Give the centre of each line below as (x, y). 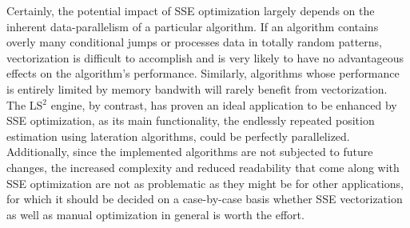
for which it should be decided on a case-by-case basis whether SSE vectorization (205, 199)
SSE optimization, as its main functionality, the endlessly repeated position (191, 120)
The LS (25, 104)
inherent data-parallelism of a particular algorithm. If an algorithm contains (193, 26)
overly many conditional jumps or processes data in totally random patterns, (194, 42)
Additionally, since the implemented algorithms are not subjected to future (190, 152)
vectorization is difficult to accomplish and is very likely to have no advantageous (205, 57)
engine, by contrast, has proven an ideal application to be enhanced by (224, 104)
